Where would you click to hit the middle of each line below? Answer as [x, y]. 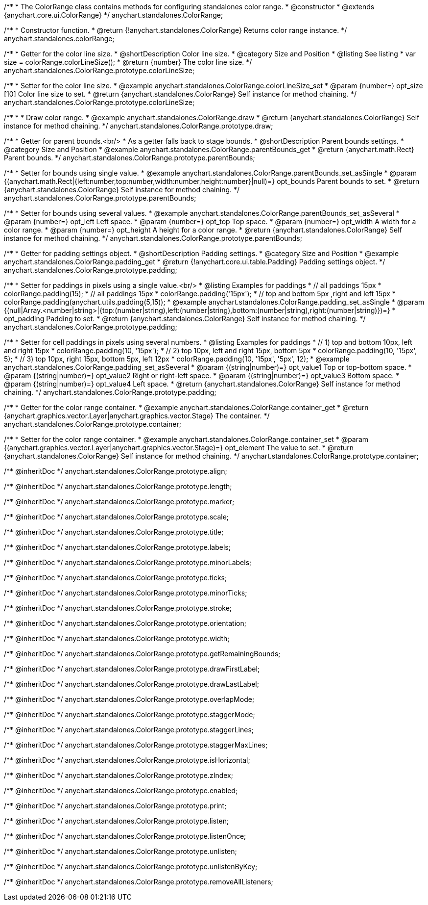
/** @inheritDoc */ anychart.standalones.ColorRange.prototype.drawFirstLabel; [132, 669]
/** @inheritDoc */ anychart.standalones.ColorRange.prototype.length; [118, 486]
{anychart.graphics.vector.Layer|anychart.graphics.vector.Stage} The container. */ [137, 416]
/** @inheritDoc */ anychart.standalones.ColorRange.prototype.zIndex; [119, 775]
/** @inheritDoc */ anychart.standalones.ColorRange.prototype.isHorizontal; [127, 760]
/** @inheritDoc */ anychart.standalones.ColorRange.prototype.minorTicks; [126, 593]
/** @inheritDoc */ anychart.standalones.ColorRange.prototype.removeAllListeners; [139, 882]
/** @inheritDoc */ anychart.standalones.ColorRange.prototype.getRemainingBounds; [142, 654]
